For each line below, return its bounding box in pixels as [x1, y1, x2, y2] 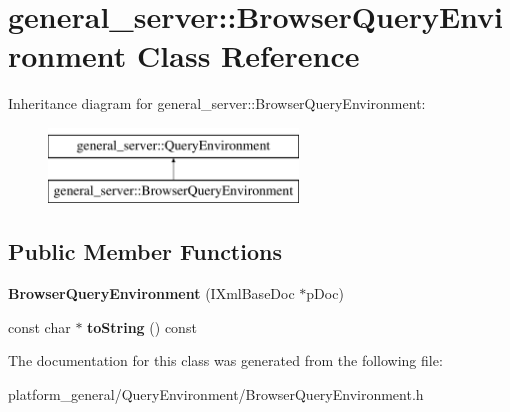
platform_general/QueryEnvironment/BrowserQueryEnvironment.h [8, 384, 424, 405]
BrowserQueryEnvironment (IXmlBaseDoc [8, 283, 295, 304]
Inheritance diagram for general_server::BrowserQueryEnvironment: [8, 93, 426, 114]
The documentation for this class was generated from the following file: [8, 350, 443, 371]
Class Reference [137, 35, 360, 76]
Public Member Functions [8, 236, 282, 267]
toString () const [87, 316, 197, 337]
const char [8, 316, 71, 337]
